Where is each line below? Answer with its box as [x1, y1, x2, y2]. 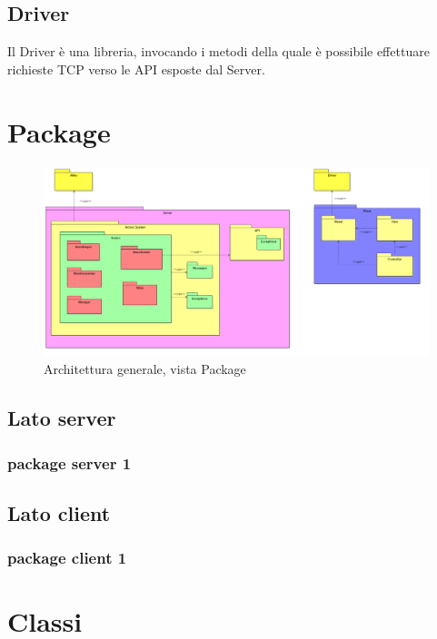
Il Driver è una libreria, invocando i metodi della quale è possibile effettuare [7, 42, 430, 61]
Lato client [7, 498, 111, 526]
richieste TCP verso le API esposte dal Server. [7, 59, 265, 78]
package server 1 [7, 451, 132, 474]
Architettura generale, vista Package [44, 359, 246, 378]
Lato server [7, 404, 116, 432]
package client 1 [7, 546, 127, 569]
